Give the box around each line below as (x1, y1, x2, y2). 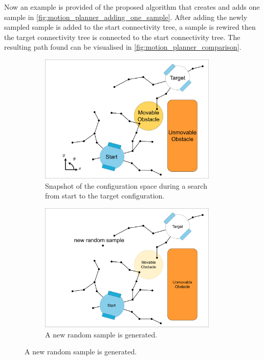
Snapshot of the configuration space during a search (45, 180, 207, 191)
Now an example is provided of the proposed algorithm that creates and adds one (4, 2, 260, 12)
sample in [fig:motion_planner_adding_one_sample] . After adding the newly (4, 11, 248, 22)
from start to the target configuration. (45, 190, 165, 201)
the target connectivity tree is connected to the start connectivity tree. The (4, 31, 240, 42)
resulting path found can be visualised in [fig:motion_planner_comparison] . (4, 42, 241, 52)
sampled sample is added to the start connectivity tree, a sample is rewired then (4, 22, 256, 32)
